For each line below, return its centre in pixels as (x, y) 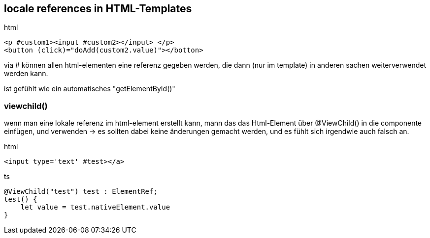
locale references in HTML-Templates (98, 9)
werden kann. (26, 74)
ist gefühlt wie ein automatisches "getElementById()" (90, 89)
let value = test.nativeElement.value (95, 207)
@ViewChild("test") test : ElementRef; (81, 192)
